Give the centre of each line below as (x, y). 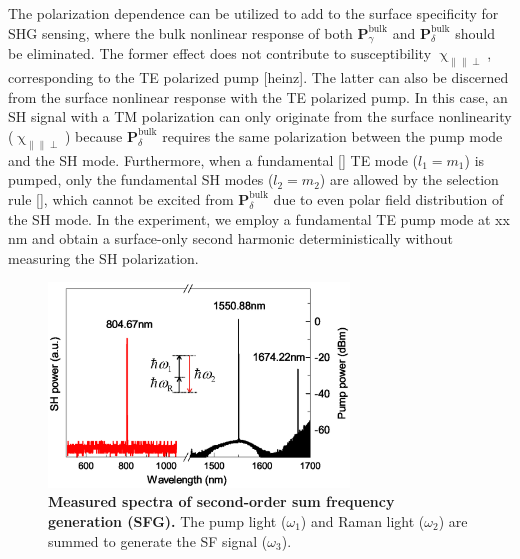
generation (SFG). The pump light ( (167, 521)
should (475, 32)
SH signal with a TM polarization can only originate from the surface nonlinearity (260, 116)
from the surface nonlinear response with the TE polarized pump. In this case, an (258, 96)
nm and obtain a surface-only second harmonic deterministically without (230, 238)
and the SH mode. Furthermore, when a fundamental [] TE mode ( (213, 159)
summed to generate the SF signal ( (158, 540)
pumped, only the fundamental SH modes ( (141, 179)
